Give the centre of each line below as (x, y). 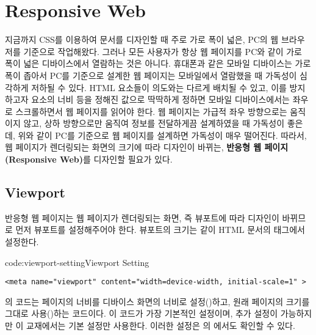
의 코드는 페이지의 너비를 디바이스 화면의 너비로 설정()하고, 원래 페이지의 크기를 (157, 301)
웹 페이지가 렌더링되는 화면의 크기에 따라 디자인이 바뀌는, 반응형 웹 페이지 (147, 147)
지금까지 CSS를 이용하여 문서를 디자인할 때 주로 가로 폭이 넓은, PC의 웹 (142, 39)
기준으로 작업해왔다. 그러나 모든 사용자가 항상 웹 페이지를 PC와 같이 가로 (163, 51)
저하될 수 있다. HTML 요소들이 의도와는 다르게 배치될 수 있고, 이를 (159, 87)
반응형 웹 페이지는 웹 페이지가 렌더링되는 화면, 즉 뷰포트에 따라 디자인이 (142, 217)
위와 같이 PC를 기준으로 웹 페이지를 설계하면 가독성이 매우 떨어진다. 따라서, (162, 135)
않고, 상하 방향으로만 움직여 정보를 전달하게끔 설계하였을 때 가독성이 (154, 123)
